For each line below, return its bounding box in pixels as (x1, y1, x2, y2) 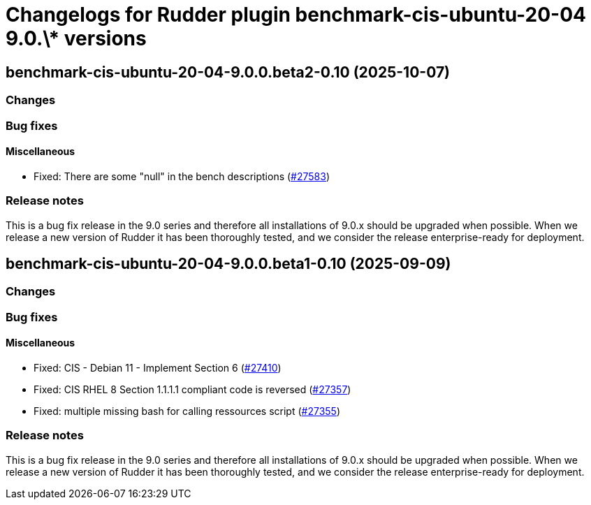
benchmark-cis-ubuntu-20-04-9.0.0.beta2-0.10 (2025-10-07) (6, 63, 451, 81)
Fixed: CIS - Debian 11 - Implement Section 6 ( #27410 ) (34, 361, 282, 374)
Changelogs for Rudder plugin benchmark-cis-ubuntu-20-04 (6, 3, 586, 27)
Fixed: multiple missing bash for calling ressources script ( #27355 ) (34, 404, 341, 417)
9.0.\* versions (6, 27, 147, 50)
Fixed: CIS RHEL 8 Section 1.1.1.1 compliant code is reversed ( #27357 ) (34, 383, 351, 395)
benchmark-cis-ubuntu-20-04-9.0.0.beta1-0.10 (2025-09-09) (6, 254, 451, 272)
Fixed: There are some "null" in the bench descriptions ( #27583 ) (34, 170, 330, 182)
